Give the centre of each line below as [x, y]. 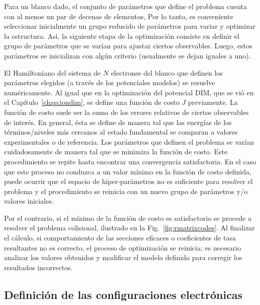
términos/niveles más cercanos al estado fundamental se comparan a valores [121, 132]
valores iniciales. [29, 201]
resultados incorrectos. [38, 267]
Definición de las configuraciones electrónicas [123, 294]
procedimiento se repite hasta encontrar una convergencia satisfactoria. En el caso [130, 161]
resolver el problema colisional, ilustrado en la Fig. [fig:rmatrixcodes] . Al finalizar [129, 228]
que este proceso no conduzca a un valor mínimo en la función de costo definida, [128, 171]
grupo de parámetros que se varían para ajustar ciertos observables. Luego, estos [128, 46]
